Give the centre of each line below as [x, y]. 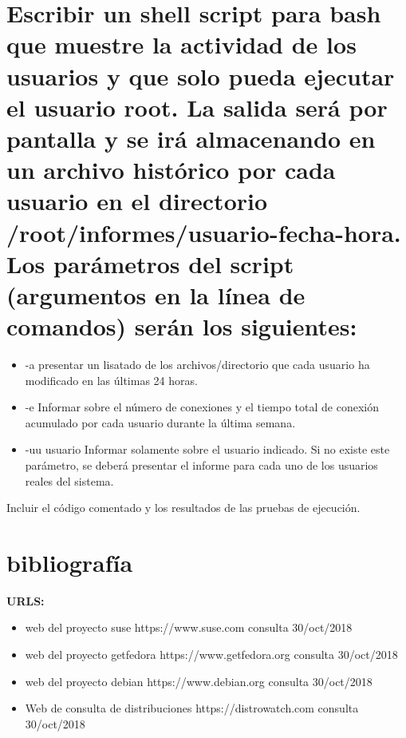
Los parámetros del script [150, 263]
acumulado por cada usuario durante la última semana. [160, 422]
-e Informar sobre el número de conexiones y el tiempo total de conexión [202, 407]
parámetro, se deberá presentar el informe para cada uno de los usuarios [201, 464]
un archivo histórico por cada [171, 170]
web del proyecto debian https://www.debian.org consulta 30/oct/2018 [199, 681]
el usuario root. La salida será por [197, 107]
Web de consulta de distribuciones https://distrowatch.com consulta [192, 708]
